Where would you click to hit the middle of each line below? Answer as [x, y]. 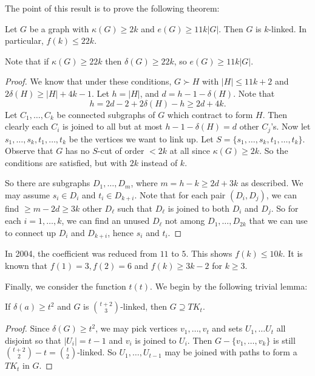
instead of [159, 162]
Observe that [29, 151]
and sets [227, 328]
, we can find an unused [106, 221]
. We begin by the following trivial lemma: [229, 286]
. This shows [209, 253]
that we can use [278, 221]
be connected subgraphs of [106, 114]
